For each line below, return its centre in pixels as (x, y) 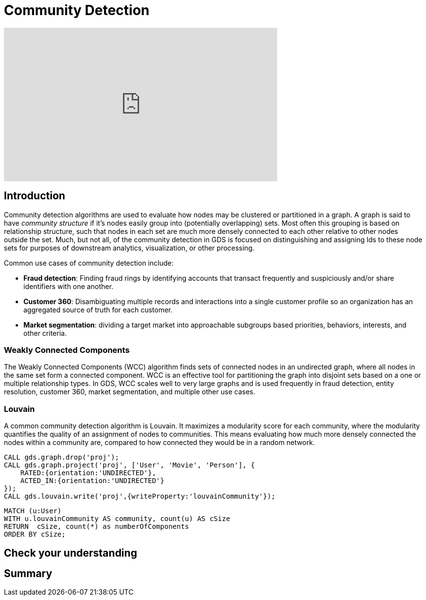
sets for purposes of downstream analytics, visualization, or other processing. (129, 248)
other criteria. (45, 333)
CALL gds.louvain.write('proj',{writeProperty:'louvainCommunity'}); (140, 496)
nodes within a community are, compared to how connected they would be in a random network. (160, 443)
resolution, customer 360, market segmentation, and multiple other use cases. (130, 392)
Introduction (35, 196)
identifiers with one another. (69, 286)
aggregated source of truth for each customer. (98, 310)
